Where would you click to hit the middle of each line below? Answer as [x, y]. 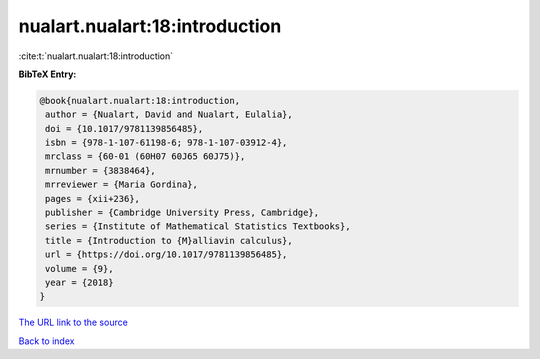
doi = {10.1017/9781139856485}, [124, 128]
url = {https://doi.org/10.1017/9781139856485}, [166, 254]
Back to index [46, 341]
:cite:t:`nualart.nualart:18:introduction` [96, 56]
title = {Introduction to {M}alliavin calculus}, [169, 240]
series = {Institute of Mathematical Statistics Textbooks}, [198, 226]
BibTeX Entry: [47, 74]
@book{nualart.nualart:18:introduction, [139, 100]
